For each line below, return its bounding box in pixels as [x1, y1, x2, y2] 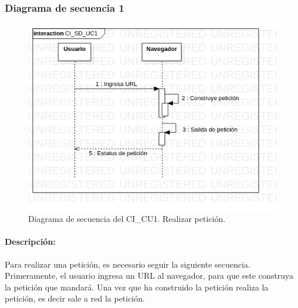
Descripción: [5, 235, 56, 248]
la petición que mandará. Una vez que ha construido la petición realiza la [5, 280, 269, 293]
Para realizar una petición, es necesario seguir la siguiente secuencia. [5, 258, 250, 270]
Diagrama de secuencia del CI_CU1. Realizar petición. [28, 213, 226, 225]
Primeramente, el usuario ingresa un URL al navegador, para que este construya [5, 269, 293, 282]
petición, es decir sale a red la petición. [5, 292, 145, 304]
